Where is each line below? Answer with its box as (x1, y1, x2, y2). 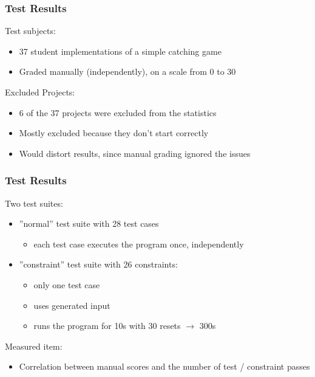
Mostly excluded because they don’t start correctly (19, 126, 209, 139)
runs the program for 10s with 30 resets (33, 319, 181, 332)
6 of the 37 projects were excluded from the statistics (19, 106, 217, 119)
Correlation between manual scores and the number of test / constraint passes (19, 360, 310, 373)
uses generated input (33, 299, 110, 311)
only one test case (33, 278, 100, 291)
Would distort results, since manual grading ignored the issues (19, 147, 251, 159)
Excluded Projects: (5, 86, 75, 98)
